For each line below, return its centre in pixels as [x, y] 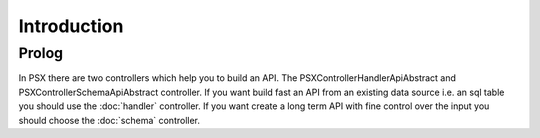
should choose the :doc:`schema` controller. [109, 120]
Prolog [41, 53]
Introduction [71, 26]
